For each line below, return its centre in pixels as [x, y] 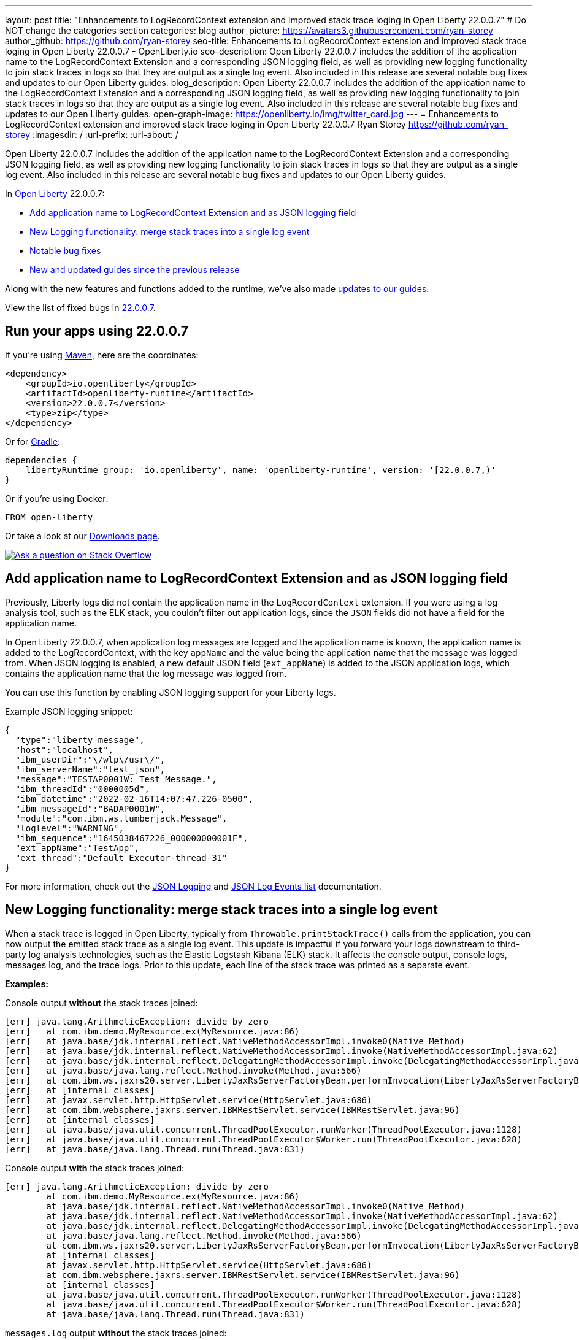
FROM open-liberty [49, 517]
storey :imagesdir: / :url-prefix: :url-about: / [92, 135]
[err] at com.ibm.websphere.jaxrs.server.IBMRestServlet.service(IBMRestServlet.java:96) [232, 1110]
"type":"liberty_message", [80, 740]
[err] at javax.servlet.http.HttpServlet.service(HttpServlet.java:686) [189, 1100]
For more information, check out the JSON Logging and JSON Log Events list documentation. [193, 886]
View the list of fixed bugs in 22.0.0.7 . [80, 308]
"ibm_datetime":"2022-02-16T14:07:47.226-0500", [134, 799]
